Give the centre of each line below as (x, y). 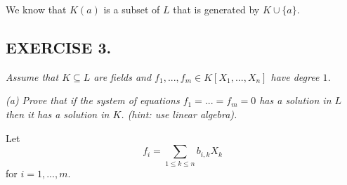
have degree (295, 76)
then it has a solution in (58, 114)
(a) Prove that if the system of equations (93, 100)
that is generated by (216, 9)
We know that (36, 9)
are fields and (123, 76)
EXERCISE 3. (59, 47)
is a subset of (132, 9)
